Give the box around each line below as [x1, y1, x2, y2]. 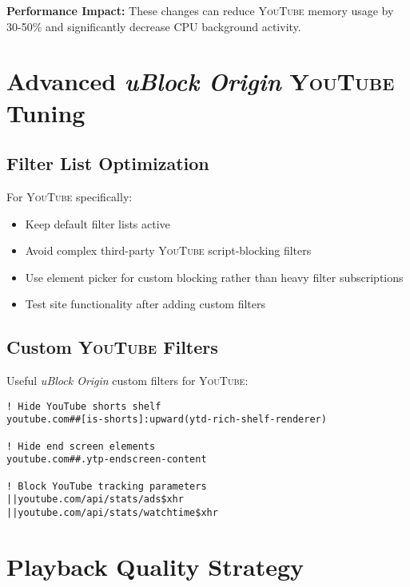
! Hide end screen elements [6, 440, 156, 452]
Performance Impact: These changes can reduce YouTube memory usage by [6, 2, 394, 18]
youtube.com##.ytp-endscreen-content [6, 454, 207, 466]
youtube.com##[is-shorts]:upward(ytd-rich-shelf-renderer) [6, 414, 327, 426]
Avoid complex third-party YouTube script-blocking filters [25, 242, 312, 259]
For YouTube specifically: [6, 188, 133, 204]
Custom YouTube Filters [6, 335, 218, 359]
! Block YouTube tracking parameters [6, 480, 207, 492]
